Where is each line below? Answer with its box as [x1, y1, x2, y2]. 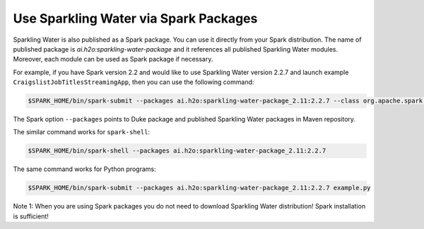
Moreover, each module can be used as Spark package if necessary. [13, 55, 213, 64]
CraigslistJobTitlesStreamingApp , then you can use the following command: [13, 78, 254, 86]
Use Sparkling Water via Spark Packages [13, 11, 258, 26]
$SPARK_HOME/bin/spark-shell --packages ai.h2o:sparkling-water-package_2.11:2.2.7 [28, 147, 326, 155]
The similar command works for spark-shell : [13, 128, 151, 136]
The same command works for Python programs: [13, 165, 156, 173]
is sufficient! [13, 212, 49, 221]
